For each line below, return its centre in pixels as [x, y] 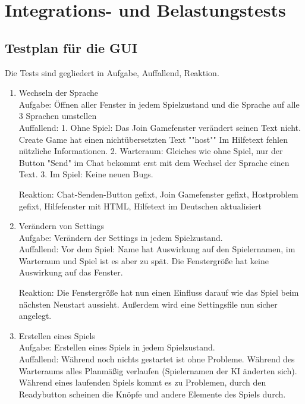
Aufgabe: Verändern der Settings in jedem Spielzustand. [121, 237]
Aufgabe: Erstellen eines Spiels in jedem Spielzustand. [117, 347]
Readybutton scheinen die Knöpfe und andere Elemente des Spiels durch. [152, 394]
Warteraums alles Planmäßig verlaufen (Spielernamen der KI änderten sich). [158, 370]
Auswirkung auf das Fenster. [71, 272]
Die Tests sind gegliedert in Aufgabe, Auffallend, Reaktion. [112, 72]
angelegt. [35, 316]
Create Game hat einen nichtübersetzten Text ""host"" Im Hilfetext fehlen [153, 139]
